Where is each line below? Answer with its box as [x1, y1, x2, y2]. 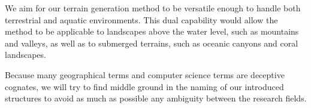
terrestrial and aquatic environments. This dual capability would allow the [5, 13, 278, 26]
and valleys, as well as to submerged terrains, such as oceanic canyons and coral [5, 36, 298, 49]
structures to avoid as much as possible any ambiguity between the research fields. [5, 92, 307, 104]
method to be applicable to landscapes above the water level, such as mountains [5, 25, 299, 38]
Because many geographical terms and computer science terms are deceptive [5, 68, 285, 81]
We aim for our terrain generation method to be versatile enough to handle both [5, 2, 301, 14]
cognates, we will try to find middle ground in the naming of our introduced [5, 80, 284, 92]
